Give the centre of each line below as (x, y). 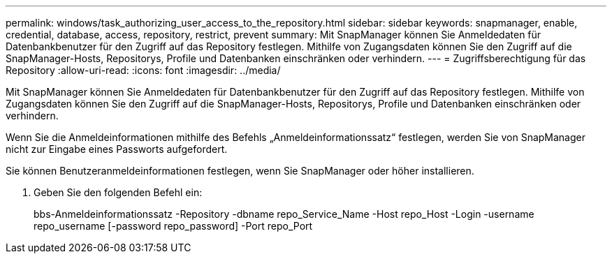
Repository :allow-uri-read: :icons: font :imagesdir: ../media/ (143, 70)
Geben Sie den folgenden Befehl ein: (118, 192)
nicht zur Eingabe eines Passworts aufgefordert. (117, 149)
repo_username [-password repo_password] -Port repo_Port (173, 226)
